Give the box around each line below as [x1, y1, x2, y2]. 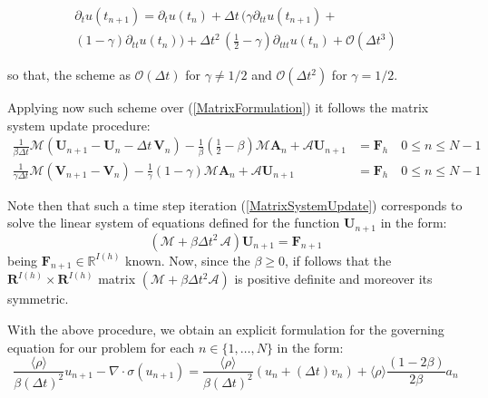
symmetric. [7, 289, 69, 308]
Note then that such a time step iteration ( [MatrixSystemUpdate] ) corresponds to [7, 195, 463, 214]
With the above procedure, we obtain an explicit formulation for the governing [7, 320, 444, 339]
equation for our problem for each [7, 337, 195, 356]
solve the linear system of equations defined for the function [7, 213, 340, 232]
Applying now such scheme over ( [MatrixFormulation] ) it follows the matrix [7, 98, 429, 117]
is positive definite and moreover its [234, 269, 433, 288]
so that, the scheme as [7, 65, 131, 84]
